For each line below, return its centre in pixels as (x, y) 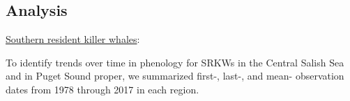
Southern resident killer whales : (73, 39)
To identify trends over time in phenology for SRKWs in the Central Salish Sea (175, 62)
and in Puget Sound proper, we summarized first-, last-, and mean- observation (175, 76)
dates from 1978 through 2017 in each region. (102, 89)
